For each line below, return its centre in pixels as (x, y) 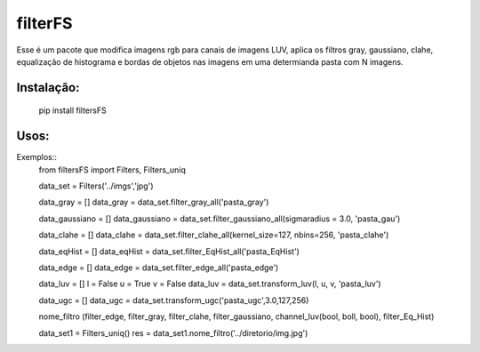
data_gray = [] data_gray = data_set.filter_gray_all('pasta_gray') (154, 202)
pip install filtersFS (72, 110)
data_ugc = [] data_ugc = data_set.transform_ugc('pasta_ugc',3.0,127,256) (174, 300)
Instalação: (48, 88)
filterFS (44, 23)
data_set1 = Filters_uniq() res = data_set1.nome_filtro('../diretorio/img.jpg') (173, 332)
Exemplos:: (36, 157)
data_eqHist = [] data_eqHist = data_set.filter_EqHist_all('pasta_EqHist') (169, 251)
